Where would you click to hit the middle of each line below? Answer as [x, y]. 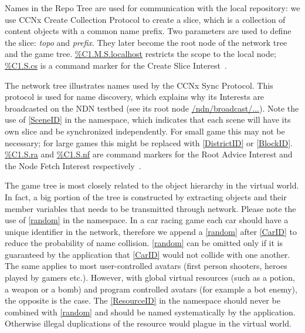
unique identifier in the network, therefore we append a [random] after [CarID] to [151, 231]
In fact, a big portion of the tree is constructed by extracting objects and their [146, 196]
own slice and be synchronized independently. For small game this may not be [145, 131]
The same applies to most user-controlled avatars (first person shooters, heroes [146, 266]
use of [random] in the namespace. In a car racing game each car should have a [147, 220]
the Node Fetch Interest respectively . [73, 165]
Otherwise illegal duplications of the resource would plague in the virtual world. [148, 323]
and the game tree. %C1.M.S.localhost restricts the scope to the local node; [140, 54]
